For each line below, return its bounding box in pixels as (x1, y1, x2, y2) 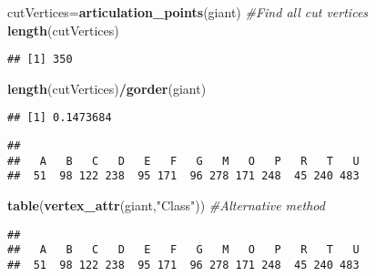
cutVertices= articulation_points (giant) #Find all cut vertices (7, 3, 369, 21)
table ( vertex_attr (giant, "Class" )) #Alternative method (7, 196, 325, 215)
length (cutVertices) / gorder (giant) (7, 78, 207, 97)
